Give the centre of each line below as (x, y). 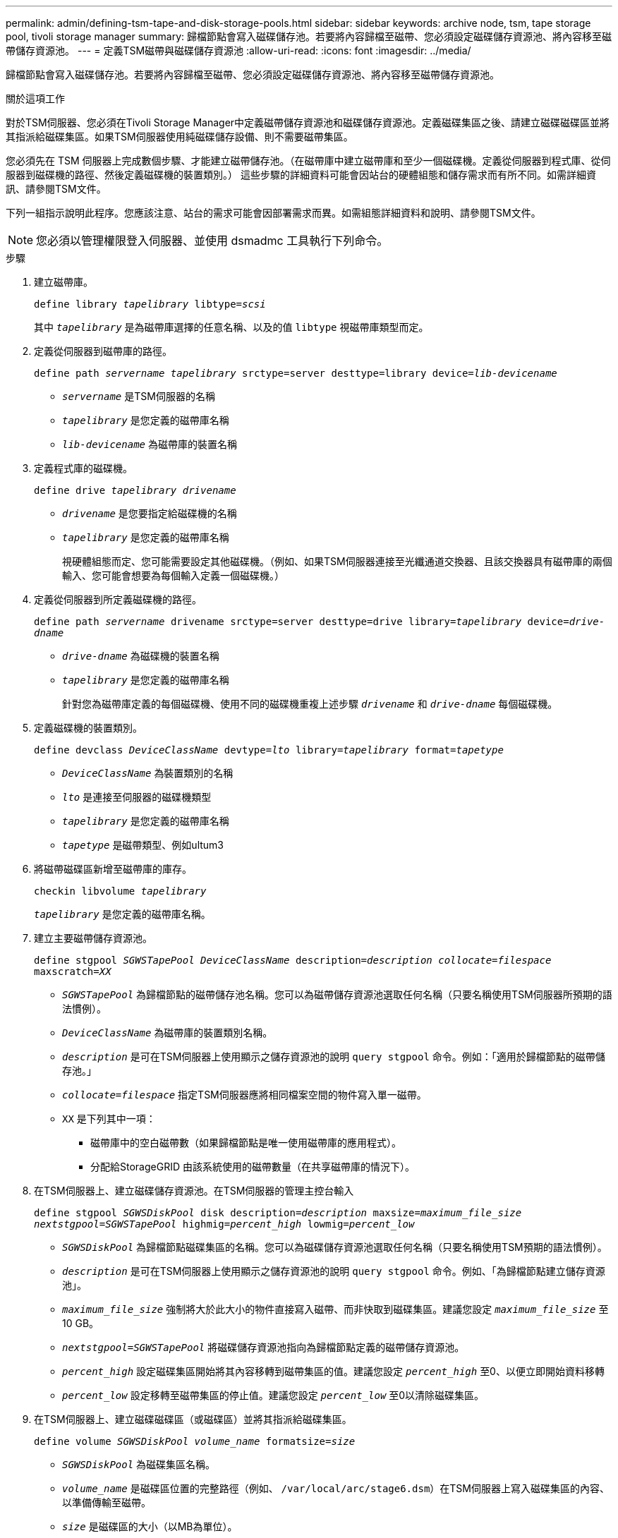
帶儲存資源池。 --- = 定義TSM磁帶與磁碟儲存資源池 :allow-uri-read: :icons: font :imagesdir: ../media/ (238, 50)
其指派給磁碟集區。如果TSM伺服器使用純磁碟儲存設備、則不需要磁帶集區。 (180, 137)
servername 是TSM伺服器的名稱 (139, 396)
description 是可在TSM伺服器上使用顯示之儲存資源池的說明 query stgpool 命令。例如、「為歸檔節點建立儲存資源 (334, 1271)
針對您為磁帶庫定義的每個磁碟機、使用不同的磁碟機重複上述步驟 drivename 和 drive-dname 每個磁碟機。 (310, 704)
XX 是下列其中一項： (109, 1119)
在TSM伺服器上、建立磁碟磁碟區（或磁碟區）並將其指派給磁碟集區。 (193, 1419)
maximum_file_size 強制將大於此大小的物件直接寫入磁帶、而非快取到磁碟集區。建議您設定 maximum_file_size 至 (335, 1309)
